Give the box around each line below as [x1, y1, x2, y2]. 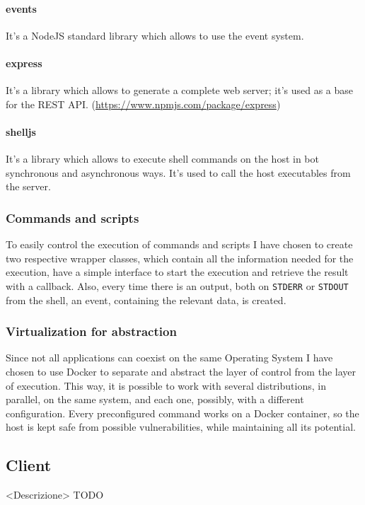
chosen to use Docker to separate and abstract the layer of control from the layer [6, 364, 356, 379]
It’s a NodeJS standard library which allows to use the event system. [6, 28, 304, 42]
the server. [6, 179, 51, 194]
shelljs [6, 124, 36, 139]
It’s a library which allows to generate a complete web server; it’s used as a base [6, 83, 354, 98]
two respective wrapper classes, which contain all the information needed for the [6, 250, 354, 265]
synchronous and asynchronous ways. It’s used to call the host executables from [6, 165, 351, 180]
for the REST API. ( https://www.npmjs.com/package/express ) [6, 96, 281, 111]
